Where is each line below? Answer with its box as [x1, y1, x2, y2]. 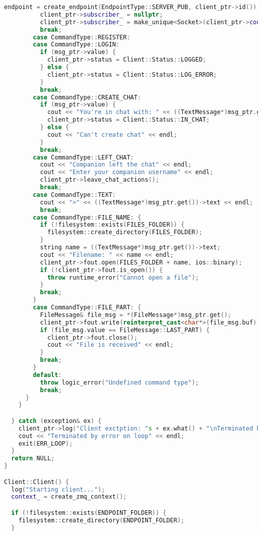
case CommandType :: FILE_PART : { [33, 304, 142, 311]
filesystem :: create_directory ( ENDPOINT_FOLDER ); [18, 516, 184, 524]
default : [33, 371, 62, 379]
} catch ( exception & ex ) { [11, 417, 102, 424]
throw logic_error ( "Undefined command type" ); [40, 379, 199, 386]
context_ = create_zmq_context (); [11, 493, 127, 501]
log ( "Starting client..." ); [11, 486, 105, 493]
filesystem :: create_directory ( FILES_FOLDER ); [47, 229, 203, 236]
